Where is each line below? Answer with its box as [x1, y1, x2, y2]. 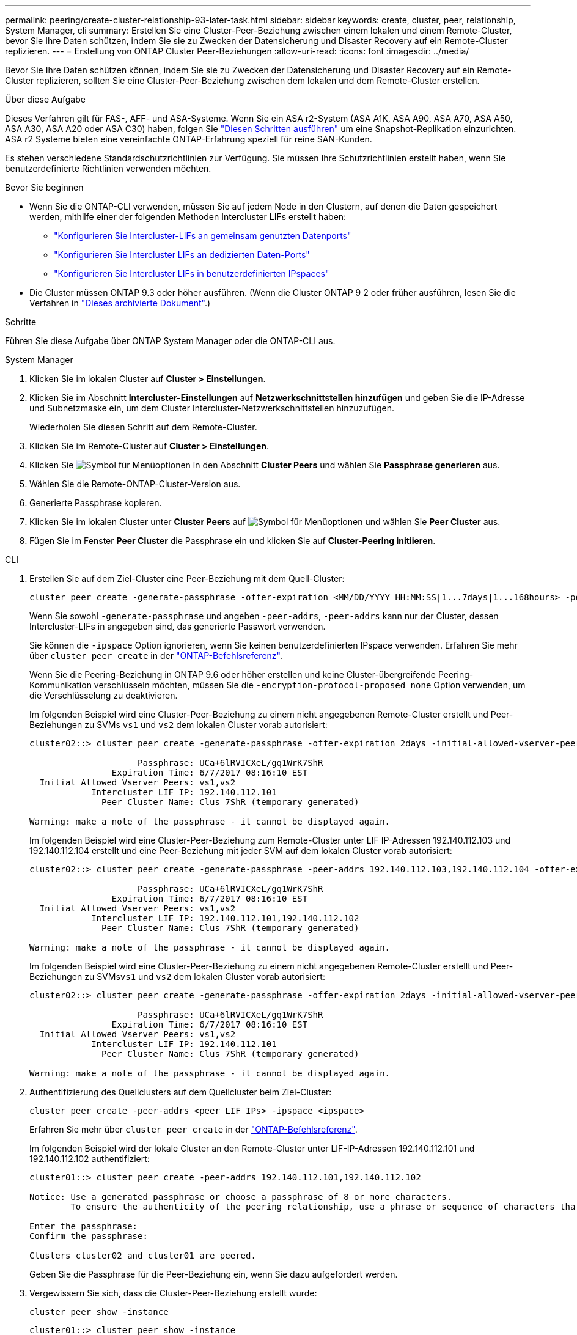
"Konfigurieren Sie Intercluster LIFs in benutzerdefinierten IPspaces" [54, 268, 329, 279]
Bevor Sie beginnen [5, 182, 84, 193]
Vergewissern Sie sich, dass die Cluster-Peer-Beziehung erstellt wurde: [29, 1288, 317, 1298]
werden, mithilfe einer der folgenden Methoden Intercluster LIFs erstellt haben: [29, 211, 347, 222]
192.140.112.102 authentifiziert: [29, 1153, 150, 1164]
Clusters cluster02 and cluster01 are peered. [29, 1251, 256, 1260]
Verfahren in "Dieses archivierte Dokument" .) [29, 298, 211, 308]
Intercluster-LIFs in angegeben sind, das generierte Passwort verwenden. [29, 621, 326, 631]
